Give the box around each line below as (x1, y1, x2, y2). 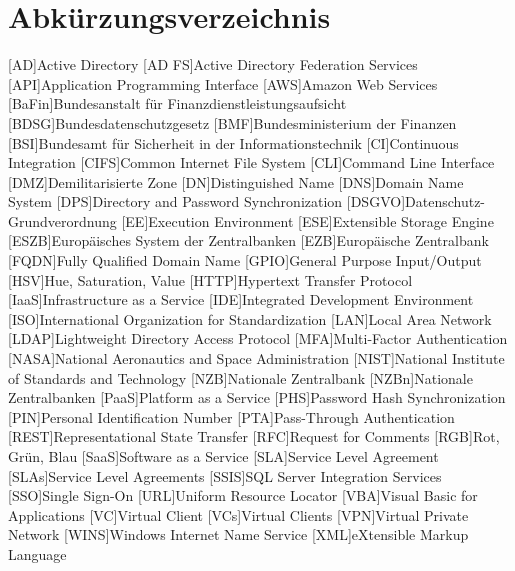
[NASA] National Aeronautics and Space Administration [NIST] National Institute (8, 348, 505, 369)
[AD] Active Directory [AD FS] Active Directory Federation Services (8, 54, 418, 75)
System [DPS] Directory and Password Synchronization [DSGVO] (8, 191, 406, 212)
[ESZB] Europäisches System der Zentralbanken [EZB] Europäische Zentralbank (8, 230, 489, 251)
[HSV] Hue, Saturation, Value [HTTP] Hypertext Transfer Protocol (8, 269, 413, 290)
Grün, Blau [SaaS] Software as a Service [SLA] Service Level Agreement (8, 446, 439, 466)
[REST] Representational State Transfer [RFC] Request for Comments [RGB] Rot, (8, 426, 500, 447)
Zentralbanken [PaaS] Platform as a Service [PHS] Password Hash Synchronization (8, 387, 506, 408)
